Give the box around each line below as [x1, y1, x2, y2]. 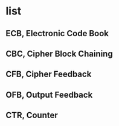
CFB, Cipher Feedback [5, 69, 92, 80]
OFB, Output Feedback [5, 89, 93, 100]
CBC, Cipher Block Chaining [5, 48, 113, 58]
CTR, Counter [5, 110, 58, 121]
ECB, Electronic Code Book [5, 28, 109, 39]
